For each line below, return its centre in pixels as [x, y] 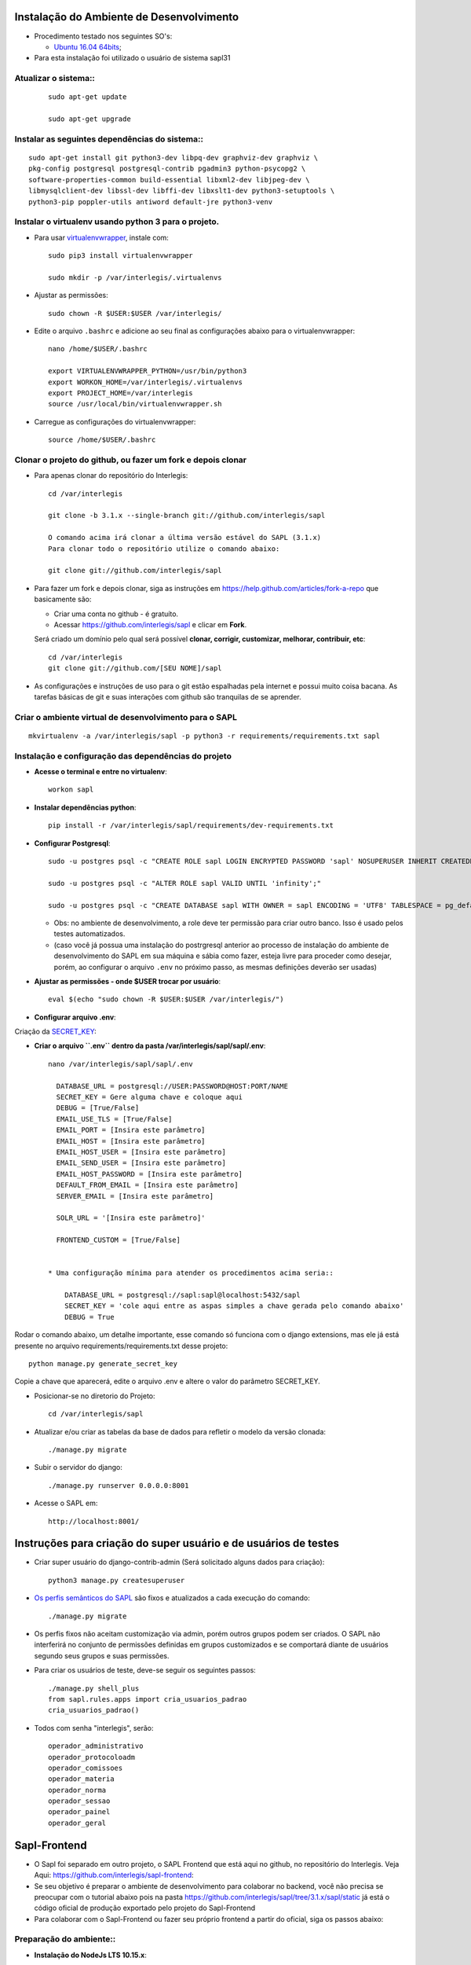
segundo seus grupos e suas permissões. [102, 1655]
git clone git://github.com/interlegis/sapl [135, 571]
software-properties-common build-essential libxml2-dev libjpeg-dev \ [169, 180]
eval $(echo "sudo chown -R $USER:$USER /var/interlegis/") [166, 999]
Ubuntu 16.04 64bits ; [88, 46]
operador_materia [81, 1779]
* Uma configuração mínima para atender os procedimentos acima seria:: [191, 1273]
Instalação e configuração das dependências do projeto [123, 756]
